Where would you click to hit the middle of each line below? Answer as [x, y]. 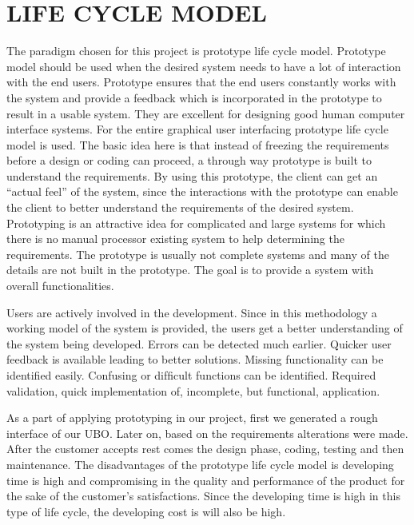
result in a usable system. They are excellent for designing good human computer [206, 113]
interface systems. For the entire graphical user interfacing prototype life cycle [197, 129]
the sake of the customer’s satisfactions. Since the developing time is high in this [203, 496]
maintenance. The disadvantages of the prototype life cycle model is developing [200, 464]
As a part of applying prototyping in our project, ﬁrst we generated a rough [192, 418]
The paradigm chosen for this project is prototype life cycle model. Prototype [196, 51]
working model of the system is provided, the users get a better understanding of [205, 328]
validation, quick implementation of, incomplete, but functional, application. [193, 390]
